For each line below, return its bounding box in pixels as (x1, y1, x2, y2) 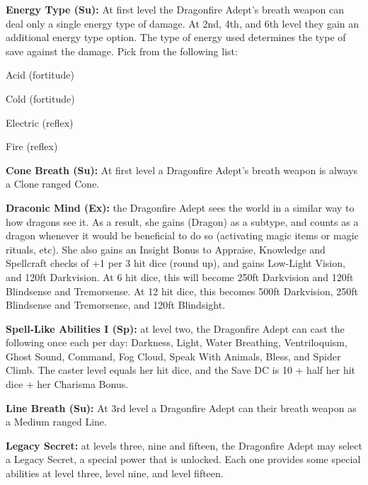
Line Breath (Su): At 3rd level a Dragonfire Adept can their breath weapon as (6, 400, 357, 415)
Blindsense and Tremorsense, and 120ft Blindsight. (6, 297, 226, 312)
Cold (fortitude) (6, 91, 75, 105)
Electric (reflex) (6, 115, 74, 130)
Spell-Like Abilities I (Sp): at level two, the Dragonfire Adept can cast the (6, 321, 345, 336)
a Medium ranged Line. (6, 414, 107, 429)
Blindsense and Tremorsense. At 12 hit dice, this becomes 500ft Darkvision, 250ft (6, 283, 359, 298)
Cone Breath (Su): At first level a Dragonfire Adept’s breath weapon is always (6, 162, 358, 177)
